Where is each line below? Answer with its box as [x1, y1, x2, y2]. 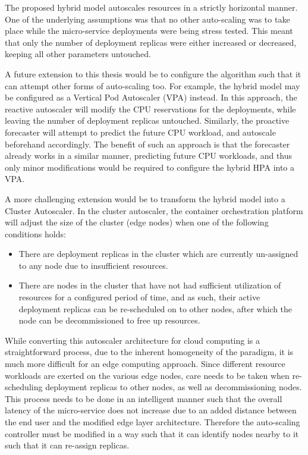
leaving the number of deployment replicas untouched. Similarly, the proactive [5, 114, 290, 127]
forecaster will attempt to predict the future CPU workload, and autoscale [5, 125, 276, 138]
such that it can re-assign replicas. [5, 439, 130, 451]
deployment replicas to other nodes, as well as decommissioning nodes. [45, 381, 302, 393]
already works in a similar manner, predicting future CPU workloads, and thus [5, 149, 293, 162]
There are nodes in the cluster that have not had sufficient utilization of [18, 279, 281, 291]
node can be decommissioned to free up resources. [18, 314, 200, 327]
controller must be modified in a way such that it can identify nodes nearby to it [5, 427, 299, 440]
